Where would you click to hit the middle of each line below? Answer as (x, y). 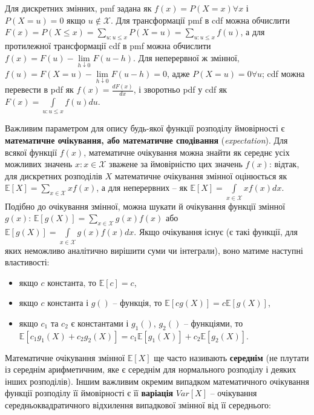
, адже (178, 73)
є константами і (100, 323)
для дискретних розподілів (54, 175)
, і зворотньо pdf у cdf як (180, 89)
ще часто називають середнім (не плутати (231, 357)
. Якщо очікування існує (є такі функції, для (216, 232)
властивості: (27, 262)
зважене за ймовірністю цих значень (176, 164)
